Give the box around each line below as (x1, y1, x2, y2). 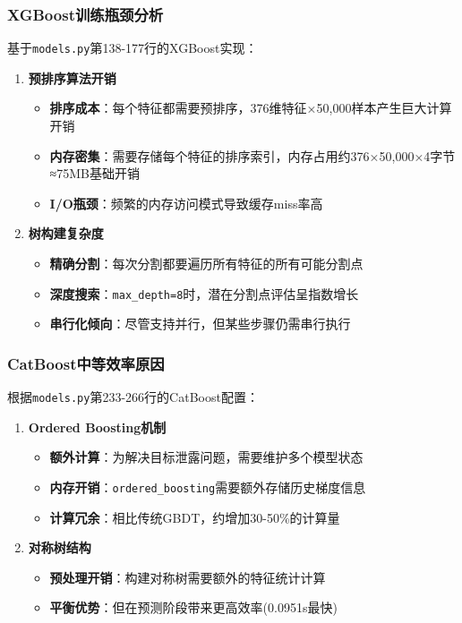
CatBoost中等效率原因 (7, 352, 165, 374)
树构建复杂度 (28, 224, 104, 243)
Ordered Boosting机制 (28, 417, 167, 436)
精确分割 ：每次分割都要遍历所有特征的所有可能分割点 (49, 254, 364, 273)
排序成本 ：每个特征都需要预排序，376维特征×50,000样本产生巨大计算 (49, 98, 452, 117)
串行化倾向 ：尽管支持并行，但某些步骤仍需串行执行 (49, 314, 351, 333)
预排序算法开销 (28, 68, 116, 87)
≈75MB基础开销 (49, 164, 141, 183)
